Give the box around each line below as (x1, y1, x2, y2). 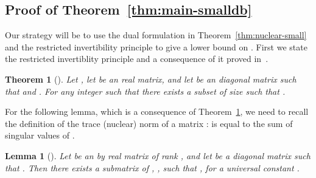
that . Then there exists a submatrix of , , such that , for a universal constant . (5, 161, 300, 174)
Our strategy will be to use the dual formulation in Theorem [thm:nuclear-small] (5, 29, 307, 41)
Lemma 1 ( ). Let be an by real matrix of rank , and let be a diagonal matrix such (5, 149, 311, 162)
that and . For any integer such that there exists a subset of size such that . (5, 84, 286, 97)
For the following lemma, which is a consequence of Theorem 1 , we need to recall (5, 105, 309, 118)
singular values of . (5, 129, 75, 142)
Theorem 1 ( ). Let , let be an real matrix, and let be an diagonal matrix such (5, 72, 297, 85)
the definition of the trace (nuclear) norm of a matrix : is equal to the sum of (5, 117, 293, 129)
